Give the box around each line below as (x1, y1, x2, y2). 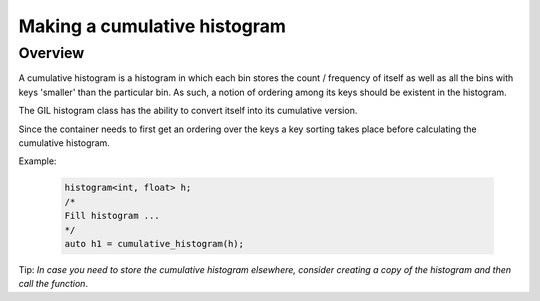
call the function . (18, 278, 89, 290)
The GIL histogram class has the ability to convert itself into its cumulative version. (18, 105, 358, 117)
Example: (18, 155, 57, 167)
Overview (18, 44, 85, 62)
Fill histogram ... (64, 210, 160, 222)
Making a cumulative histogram (18, 15, 287, 37)
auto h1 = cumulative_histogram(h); (64, 238, 245, 249)
